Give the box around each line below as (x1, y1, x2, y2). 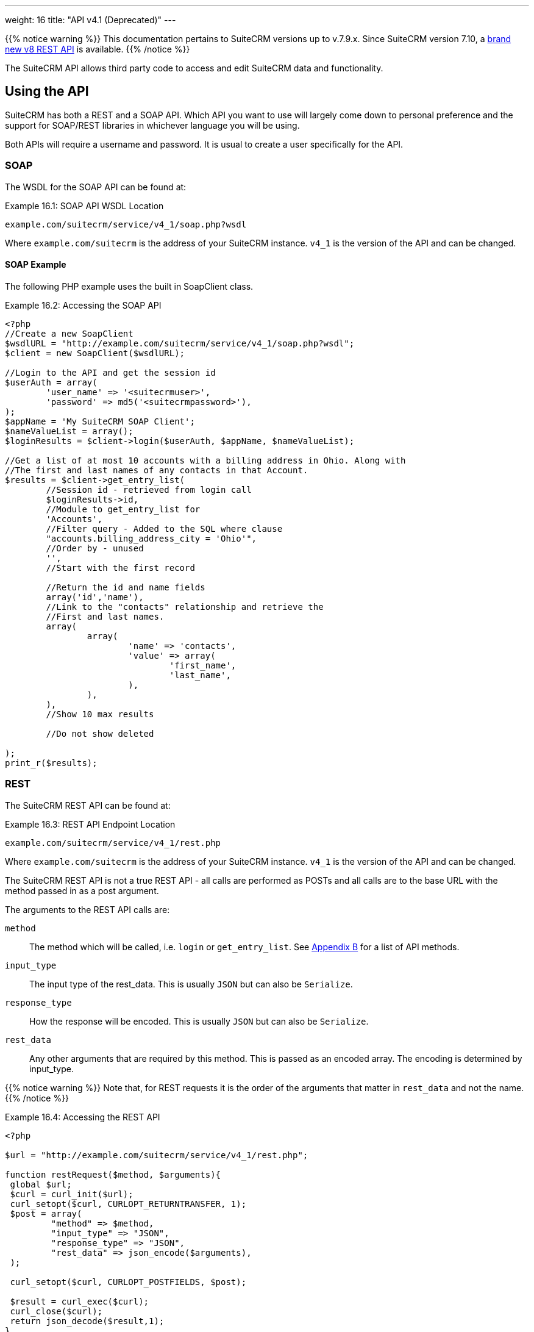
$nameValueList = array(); (5, 426, 133, 436)
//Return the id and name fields (46, 582, 205, 592)
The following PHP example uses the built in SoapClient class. (5, 281, 254, 292)
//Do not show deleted (46, 728, 154, 739)
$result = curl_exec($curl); (10, 1296, 149, 1306)
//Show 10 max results (46, 709, 154, 719)
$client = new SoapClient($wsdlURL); (5, 348, 185, 358)
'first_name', (169, 660, 237, 670)
